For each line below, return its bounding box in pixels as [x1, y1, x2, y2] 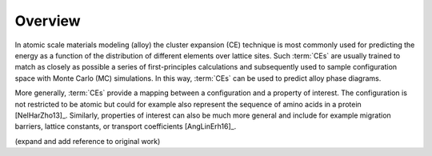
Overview [14, 12, 81, 30]
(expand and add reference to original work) [14, 136, 161, 146]
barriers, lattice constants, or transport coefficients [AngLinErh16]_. [14, 122, 237, 131]
